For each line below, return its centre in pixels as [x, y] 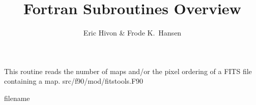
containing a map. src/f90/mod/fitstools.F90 [74, 81]
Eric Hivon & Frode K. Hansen [132, 33]
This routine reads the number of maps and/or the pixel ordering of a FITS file [128, 71]
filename [17, 98]
